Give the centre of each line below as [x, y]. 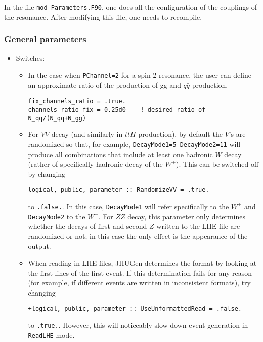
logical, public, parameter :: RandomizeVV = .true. [119, 190]
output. [39, 246]
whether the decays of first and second [87, 226]
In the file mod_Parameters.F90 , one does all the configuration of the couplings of [131, 7]
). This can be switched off [217, 164]
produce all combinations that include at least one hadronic [120, 154]
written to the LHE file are [198, 226]
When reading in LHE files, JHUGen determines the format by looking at [142, 263]
